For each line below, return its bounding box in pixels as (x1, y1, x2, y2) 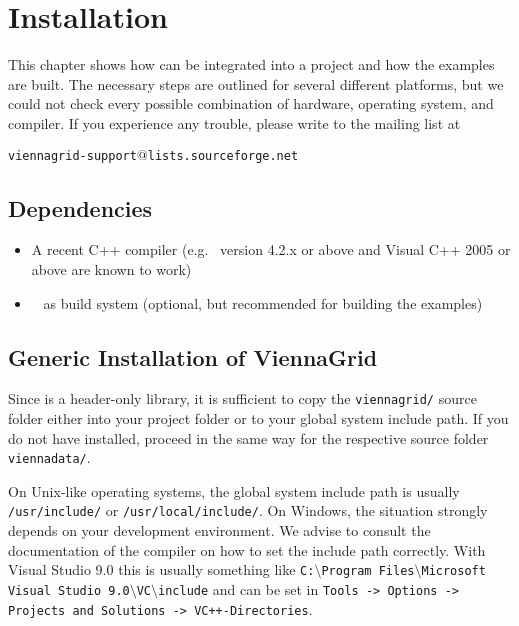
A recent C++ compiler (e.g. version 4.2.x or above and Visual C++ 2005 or (31, 239, 511, 260)
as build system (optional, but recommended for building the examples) (43, 292, 483, 313)
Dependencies (8, 192, 153, 223)
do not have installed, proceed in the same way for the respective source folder (8, 427, 489, 448)
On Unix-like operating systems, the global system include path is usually (8, 480, 460, 501)
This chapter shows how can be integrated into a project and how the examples (8, 54, 495, 75)
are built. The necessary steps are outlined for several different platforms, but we (8, 73, 504, 94)
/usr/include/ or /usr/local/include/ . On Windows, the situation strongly (8, 500, 488, 521)
